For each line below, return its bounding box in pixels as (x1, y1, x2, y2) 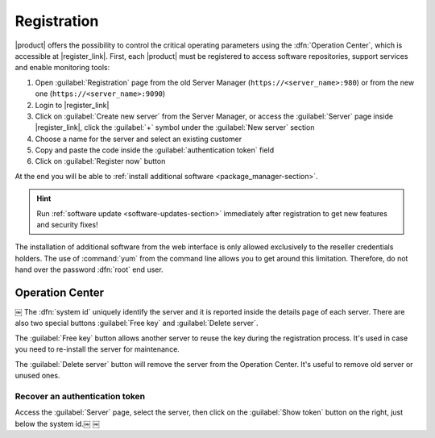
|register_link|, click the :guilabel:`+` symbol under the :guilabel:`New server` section (35, 123, 315, 132)
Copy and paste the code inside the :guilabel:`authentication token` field (35, 145, 274, 155)
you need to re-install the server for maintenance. (14, 344, 180, 354)
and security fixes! (36, 220, 98, 230)
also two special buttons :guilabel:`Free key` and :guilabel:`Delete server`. (14, 319, 259, 328)
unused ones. (14, 371, 60, 381)
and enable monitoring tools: (14, 63, 110, 73)
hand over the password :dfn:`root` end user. (14, 265, 164, 274)
